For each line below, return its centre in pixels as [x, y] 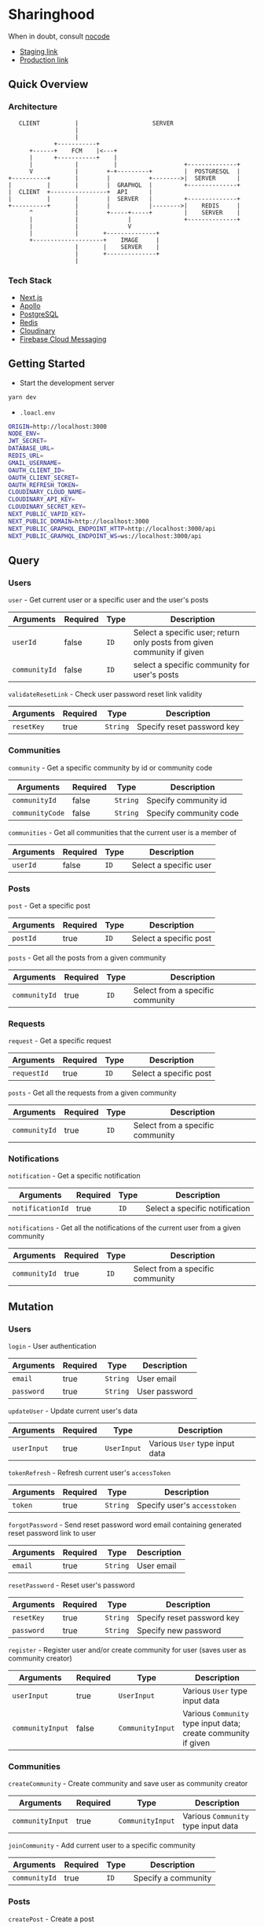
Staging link [38, 51]
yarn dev [22, 397]
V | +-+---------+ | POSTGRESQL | [135, 171]
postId [24, 938]
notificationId [40, 1208]
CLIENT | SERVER [96, 123]
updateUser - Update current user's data [73, 1411]
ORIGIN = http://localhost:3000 [58, 427]
